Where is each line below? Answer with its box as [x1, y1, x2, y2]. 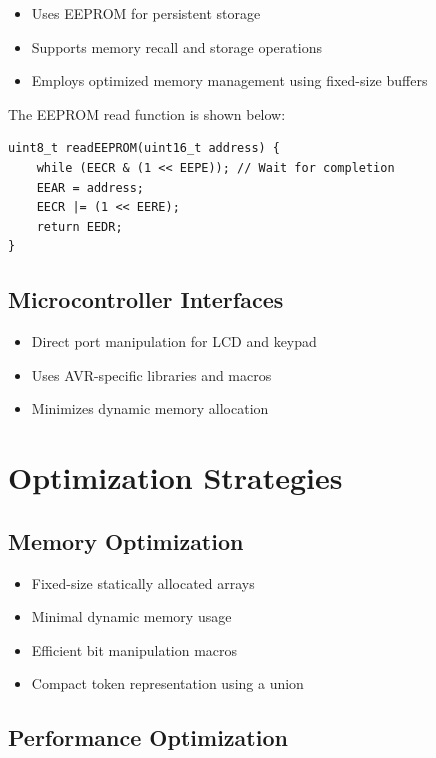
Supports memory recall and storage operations [31, 36, 322, 57]
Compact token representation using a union [31, 673, 304, 694]
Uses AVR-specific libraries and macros [31, 364, 272, 385]
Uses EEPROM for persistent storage [31, 3, 261, 23]
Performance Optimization [8, 722, 288, 753]
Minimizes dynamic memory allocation [31, 398, 269, 419]
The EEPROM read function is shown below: [8, 103, 286, 124]
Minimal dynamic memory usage [31, 606, 232, 627]
